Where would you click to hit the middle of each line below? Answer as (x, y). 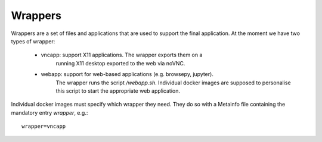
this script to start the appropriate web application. (118, 91)
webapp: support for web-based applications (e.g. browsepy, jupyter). (127, 74)
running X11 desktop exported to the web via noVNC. (120, 63)
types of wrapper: (33, 41)
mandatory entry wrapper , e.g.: (49, 112)
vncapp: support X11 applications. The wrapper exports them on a (122, 55)
